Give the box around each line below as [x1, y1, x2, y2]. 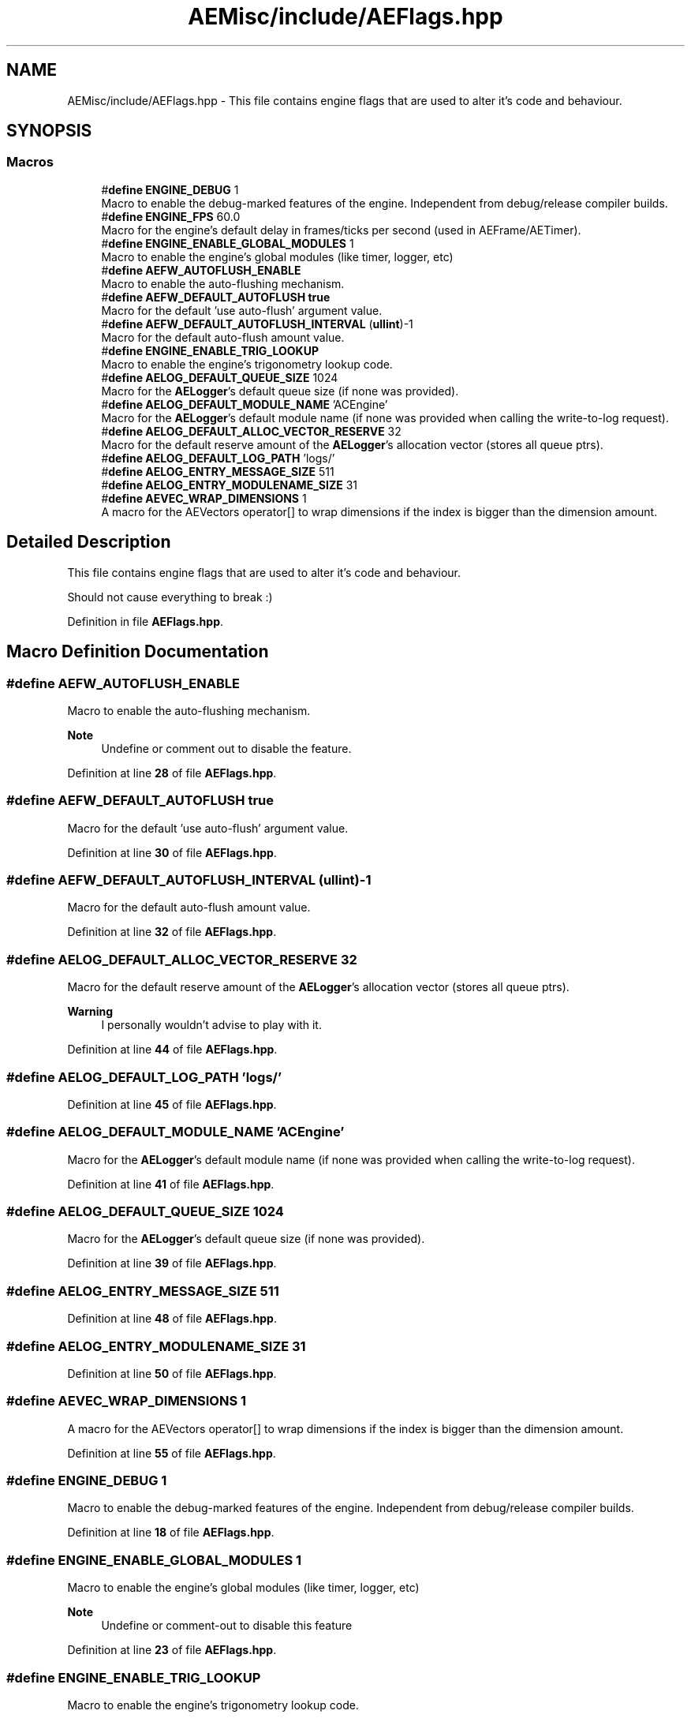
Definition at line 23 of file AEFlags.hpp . [67, 1643, 277, 1657]
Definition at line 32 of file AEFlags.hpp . [67, 925, 277, 939]
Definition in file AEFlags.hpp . [67, 614, 224, 628]
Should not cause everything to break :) [67, 590, 273, 604]
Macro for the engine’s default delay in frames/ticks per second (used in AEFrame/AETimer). [101, 223, 581, 237]
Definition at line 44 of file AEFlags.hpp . [67, 1042, 278, 1057]
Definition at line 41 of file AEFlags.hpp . [67, 1177, 275, 1191]
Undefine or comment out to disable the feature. [101, 741, 352, 755]
